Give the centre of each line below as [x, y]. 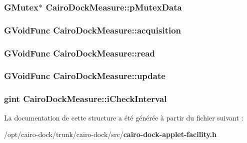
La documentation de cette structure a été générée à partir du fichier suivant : [124, 117]
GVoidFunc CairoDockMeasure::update [85, 76]
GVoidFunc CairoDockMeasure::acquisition [93, 30]
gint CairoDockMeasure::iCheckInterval [85, 99]
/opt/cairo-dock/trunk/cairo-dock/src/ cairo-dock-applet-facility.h [110, 134]
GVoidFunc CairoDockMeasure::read [79, 53]
